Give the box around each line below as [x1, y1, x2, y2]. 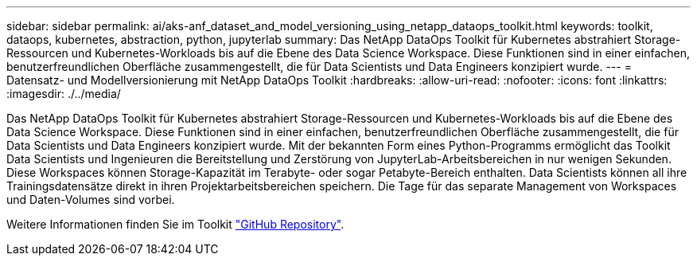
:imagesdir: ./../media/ [6, 87, 121, 100]
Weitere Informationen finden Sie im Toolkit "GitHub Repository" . [6, 217, 345, 231]
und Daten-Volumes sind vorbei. [6, 193, 175, 206]
